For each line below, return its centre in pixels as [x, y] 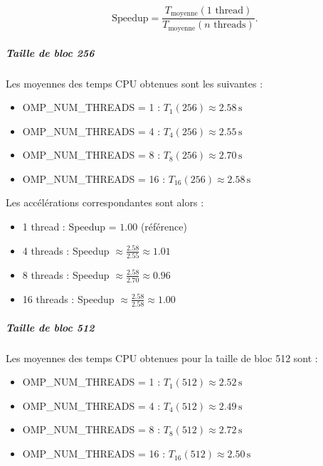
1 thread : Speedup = [69, 227]
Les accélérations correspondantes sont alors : [105, 202]
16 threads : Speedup [68, 298]
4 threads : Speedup [66, 250]
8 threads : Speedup [66, 274]
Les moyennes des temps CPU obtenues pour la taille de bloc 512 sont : [162, 358]
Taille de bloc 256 [50, 52]
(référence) [164, 227]
